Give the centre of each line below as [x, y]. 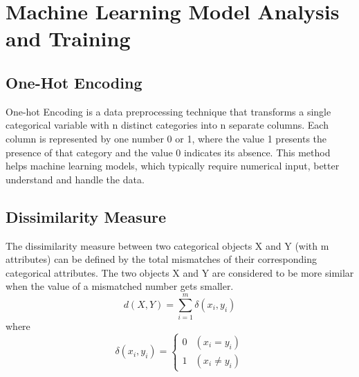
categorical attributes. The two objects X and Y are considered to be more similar [180, 272]
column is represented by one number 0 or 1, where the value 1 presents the [166, 138]
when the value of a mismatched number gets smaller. [120, 286]
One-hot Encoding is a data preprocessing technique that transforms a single [168, 111]
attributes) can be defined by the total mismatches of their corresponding [162, 259]
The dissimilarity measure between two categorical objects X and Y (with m [167, 245]
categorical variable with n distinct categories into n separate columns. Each [167, 125]
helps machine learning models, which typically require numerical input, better [173, 166]
